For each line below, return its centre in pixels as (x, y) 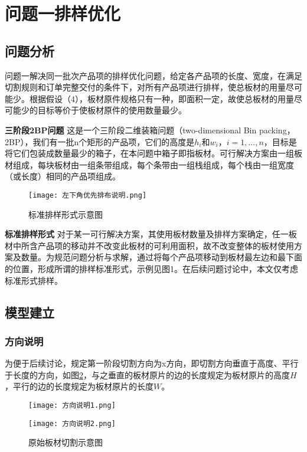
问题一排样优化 (63, 13)
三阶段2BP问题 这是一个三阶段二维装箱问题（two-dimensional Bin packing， (150, 130)
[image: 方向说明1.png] (72, 405)
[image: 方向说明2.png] (72, 423)
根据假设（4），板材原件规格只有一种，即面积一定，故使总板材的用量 (161, 98)
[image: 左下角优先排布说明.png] (88, 195)
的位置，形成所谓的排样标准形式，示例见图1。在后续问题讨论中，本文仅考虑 (151, 268)
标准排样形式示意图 (66, 214)
